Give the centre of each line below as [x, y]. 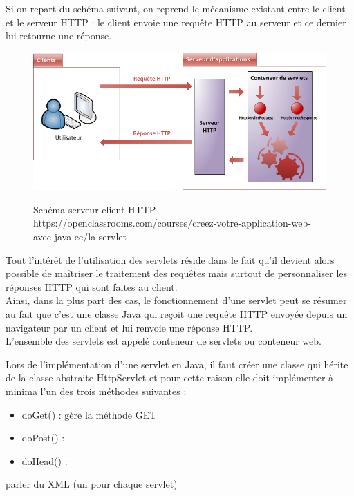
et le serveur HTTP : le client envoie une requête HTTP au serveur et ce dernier [176, 22]
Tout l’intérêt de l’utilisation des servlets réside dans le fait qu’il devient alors [170, 259]
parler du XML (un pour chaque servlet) [92, 484]
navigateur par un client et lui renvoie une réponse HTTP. [129, 327]
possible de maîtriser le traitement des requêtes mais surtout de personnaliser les [177, 273]
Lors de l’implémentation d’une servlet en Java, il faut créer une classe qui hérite [177, 364]
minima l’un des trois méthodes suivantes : [96, 391]
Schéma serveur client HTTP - [98, 209]
